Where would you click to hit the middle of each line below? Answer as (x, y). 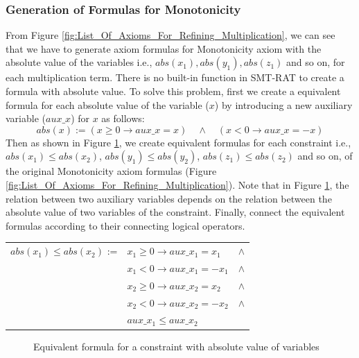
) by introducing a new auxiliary (283, 104)
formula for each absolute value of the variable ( (107, 104)
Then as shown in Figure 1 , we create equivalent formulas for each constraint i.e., (178, 142)
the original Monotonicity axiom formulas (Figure (111, 171)
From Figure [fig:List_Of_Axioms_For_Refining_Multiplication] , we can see (170, 35)
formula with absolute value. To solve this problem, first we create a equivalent (173, 91)
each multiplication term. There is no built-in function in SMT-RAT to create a (175, 77)
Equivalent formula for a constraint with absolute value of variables (176, 346)
